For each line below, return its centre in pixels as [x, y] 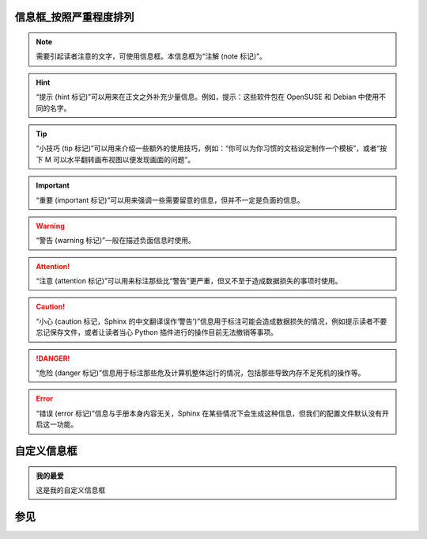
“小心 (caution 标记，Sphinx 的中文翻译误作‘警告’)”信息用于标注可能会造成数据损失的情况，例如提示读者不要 [212, 321]
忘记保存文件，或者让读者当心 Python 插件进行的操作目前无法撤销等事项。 [157, 332]
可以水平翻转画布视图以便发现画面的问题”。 [124, 159]
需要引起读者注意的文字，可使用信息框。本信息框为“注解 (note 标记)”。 [151, 56]
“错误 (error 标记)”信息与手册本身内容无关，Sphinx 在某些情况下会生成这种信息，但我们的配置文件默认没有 [209, 413]
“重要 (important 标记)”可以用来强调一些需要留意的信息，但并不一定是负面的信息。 [170, 200]
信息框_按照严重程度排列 [74, 17]
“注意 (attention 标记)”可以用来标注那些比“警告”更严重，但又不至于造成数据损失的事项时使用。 [189, 281]
